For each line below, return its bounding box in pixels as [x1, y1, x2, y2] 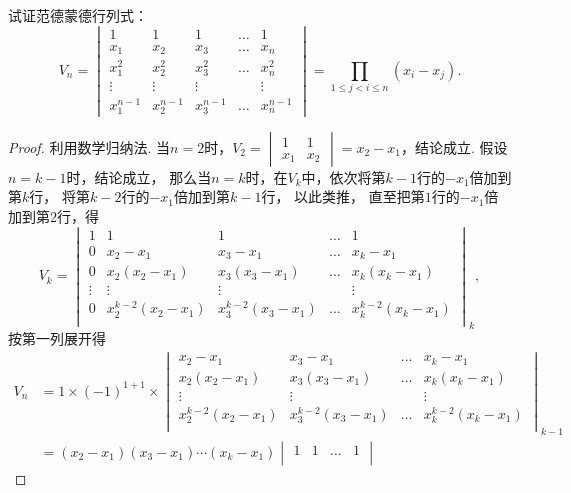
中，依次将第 [301, 166, 386, 187]
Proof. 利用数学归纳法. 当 [8, 136, 171, 157]
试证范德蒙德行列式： [8, 5, 148, 25]
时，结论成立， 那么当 [66, 166, 212, 187]
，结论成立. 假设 [400, 136, 508, 157]
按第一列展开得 [8, 328, 106, 349]
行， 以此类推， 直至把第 [261, 186, 425, 207]
